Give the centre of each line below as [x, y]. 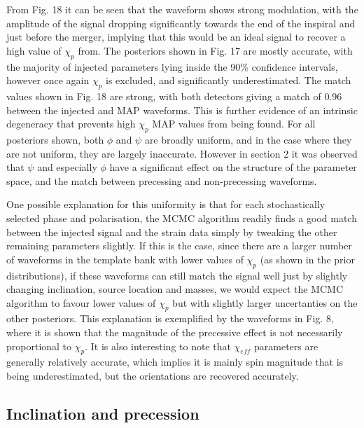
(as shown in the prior [307, 259]
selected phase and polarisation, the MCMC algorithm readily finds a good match [182, 218]
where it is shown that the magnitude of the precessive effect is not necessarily [175, 332]
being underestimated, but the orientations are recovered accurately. [153, 376]
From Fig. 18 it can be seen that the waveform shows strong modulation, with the [182, 9]
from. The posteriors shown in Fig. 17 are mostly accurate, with [215, 50]
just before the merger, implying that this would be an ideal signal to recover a [176, 37]
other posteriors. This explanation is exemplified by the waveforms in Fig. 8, [170, 318]
